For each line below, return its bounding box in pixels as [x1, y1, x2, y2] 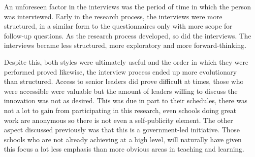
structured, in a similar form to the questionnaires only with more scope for [4, 21, 232, 31]
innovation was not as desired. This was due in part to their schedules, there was [4, 95, 248, 106]
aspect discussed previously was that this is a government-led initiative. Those [4, 124, 240, 135]
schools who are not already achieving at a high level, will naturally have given [4, 134, 242, 144]
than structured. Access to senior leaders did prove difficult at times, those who [4, 76, 244, 86]
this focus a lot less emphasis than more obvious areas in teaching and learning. [4, 144, 244, 154]
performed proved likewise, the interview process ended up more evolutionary [4, 66, 237, 77]
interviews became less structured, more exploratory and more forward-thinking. [4, 40, 247, 50]
